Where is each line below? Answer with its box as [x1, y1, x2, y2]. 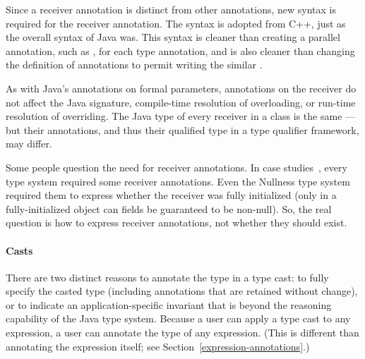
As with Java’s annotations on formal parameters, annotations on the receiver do [6, 80, 357, 95]
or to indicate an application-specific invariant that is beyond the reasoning [6, 297, 332, 312]
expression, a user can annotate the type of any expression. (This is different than [6, 325, 359, 340]
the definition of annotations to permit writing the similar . [6, 57, 263, 72]
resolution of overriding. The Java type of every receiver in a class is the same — [6, 109, 356, 123]
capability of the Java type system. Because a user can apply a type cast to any [6, 311, 351, 326]
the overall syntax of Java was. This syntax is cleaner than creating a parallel [6, 30, 340, 44]
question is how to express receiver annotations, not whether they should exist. [6, 215, 347, 230]
